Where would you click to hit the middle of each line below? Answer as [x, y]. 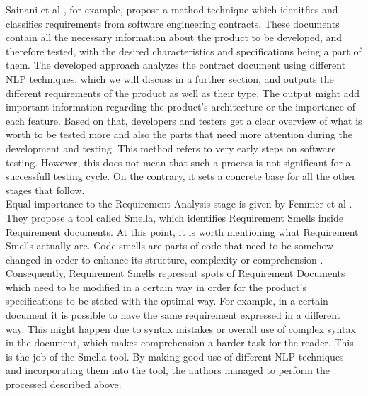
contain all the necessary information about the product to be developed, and [174, 37]
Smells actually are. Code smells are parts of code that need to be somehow [170, 245]
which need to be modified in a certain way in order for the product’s [156, 287]
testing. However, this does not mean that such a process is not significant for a [178, 162]
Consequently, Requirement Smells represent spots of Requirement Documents [176, 273]
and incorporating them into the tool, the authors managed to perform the [168, 370]
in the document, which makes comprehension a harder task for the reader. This [180, 343]
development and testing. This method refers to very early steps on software [171, 148]
